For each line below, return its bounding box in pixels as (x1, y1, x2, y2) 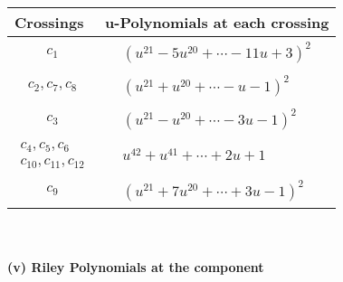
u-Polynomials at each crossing (105, 12, 329, 33)
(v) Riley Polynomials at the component (7, 258, 264, 277)
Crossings (14, 12, 84, 33)
